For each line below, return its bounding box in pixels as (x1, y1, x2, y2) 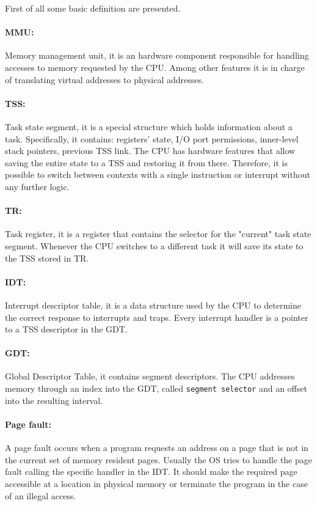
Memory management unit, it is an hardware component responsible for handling (5, 49, 309, 62)
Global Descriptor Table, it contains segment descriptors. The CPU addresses (5, 370, 295, 383)
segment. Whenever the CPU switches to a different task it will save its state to (5, 239, 304, 252)
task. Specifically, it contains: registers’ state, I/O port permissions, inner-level (5, 132, 299, 145)
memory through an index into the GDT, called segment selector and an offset (5, 382, 307, 395)
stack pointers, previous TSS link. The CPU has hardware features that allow (5, 144, 296, 157)
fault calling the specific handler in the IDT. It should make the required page (5, 465, 297, 478)
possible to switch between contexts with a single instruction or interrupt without (5, 168, 310, 181)
